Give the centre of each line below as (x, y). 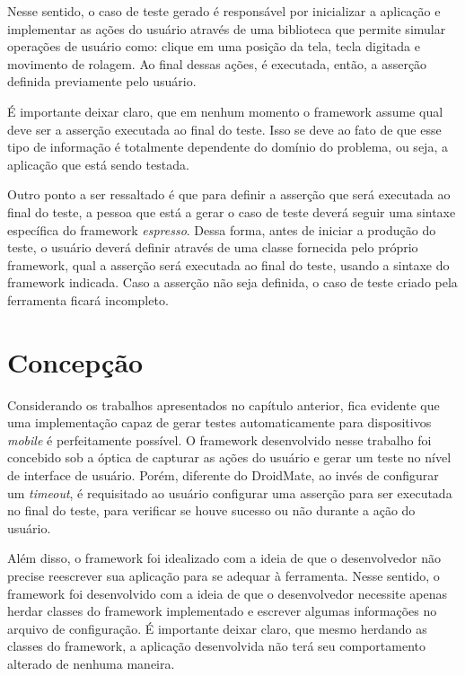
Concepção (75, 361)
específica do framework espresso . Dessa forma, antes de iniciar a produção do (222, 229)
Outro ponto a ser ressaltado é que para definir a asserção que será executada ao (229, 194)
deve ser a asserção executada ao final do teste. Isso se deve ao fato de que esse (224, 129)
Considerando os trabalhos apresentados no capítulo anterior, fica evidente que (224, 404)
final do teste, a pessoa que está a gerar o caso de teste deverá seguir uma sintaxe (232, 211)
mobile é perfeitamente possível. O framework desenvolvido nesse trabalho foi (219, 439)
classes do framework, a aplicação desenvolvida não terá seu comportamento (216, 646)
